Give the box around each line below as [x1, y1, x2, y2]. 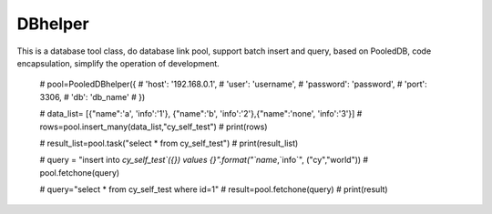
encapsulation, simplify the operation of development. [16, 57, 220, 68]
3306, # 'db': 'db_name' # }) [39, 91, 146, 102]
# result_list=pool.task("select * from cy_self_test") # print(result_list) [39, 138, 299, 148]
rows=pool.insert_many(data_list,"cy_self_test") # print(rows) [39, 121, 268, 132]
